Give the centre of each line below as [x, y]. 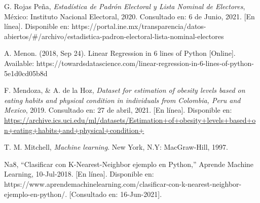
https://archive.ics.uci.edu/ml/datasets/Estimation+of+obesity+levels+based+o [130, 120]
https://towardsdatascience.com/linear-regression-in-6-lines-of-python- [145, 63]
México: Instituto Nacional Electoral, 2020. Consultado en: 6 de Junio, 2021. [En [129, 16]
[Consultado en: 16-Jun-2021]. [116, 194]
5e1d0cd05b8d [26, 73]
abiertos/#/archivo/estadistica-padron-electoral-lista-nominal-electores [114, 36]
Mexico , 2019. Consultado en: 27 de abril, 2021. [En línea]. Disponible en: [118, 110]
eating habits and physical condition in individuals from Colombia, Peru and [122, 100]
